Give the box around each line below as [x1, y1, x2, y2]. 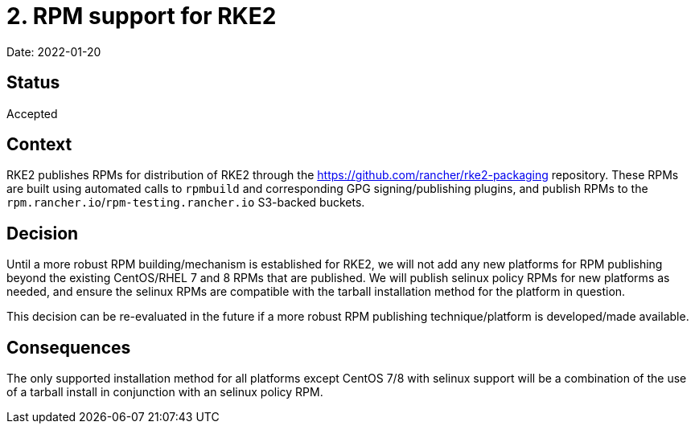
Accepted [6, 106, 58, 121]
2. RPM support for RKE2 [6, 2, 277, 30]
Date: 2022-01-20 [6, 44, 101, 59]
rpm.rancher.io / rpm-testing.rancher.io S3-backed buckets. [6, 195, 365, 210]
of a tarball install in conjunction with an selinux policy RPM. [6, 385, 323, 399]
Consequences [6, 337, 131, 358]
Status [6, 72, 60, 93]
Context [6, 134, 72, 155]
